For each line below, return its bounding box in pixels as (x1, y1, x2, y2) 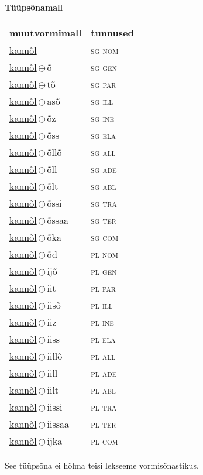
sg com (91, 230, 118, 244)
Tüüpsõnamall (5, 1, 63, 13)
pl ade (91, 365, 117, 380)
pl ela (91, 332, 116, 346)
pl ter (91, 416, 116, 430)
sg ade (91, 162, 117, 176)
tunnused (91, 25, 134, 39)
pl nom (91, 247, 118, 261)
